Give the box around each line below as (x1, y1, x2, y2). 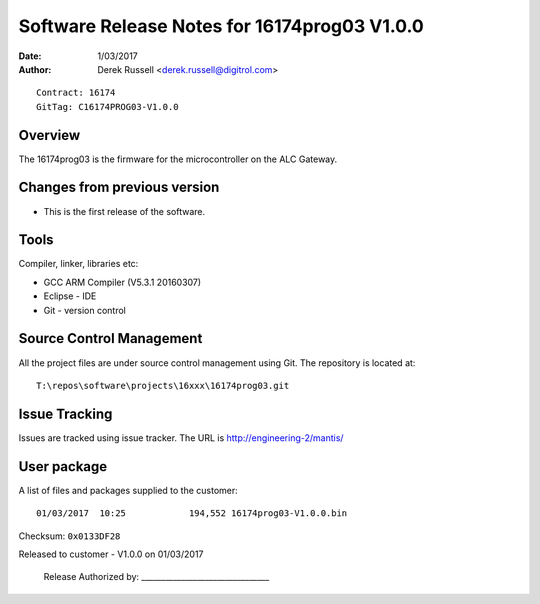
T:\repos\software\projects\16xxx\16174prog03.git (36, 380, 290, 391)
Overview (18, 126, 81, 144)
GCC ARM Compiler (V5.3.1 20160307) (43, 276, 202, 288)
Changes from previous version (18, 179, 220, 196)
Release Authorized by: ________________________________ (43, 571, 270, 583)
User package (18, 458, 108, 475)
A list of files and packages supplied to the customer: (18, 484, 239, 496)
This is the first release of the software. (43, 205, 205, 217)
